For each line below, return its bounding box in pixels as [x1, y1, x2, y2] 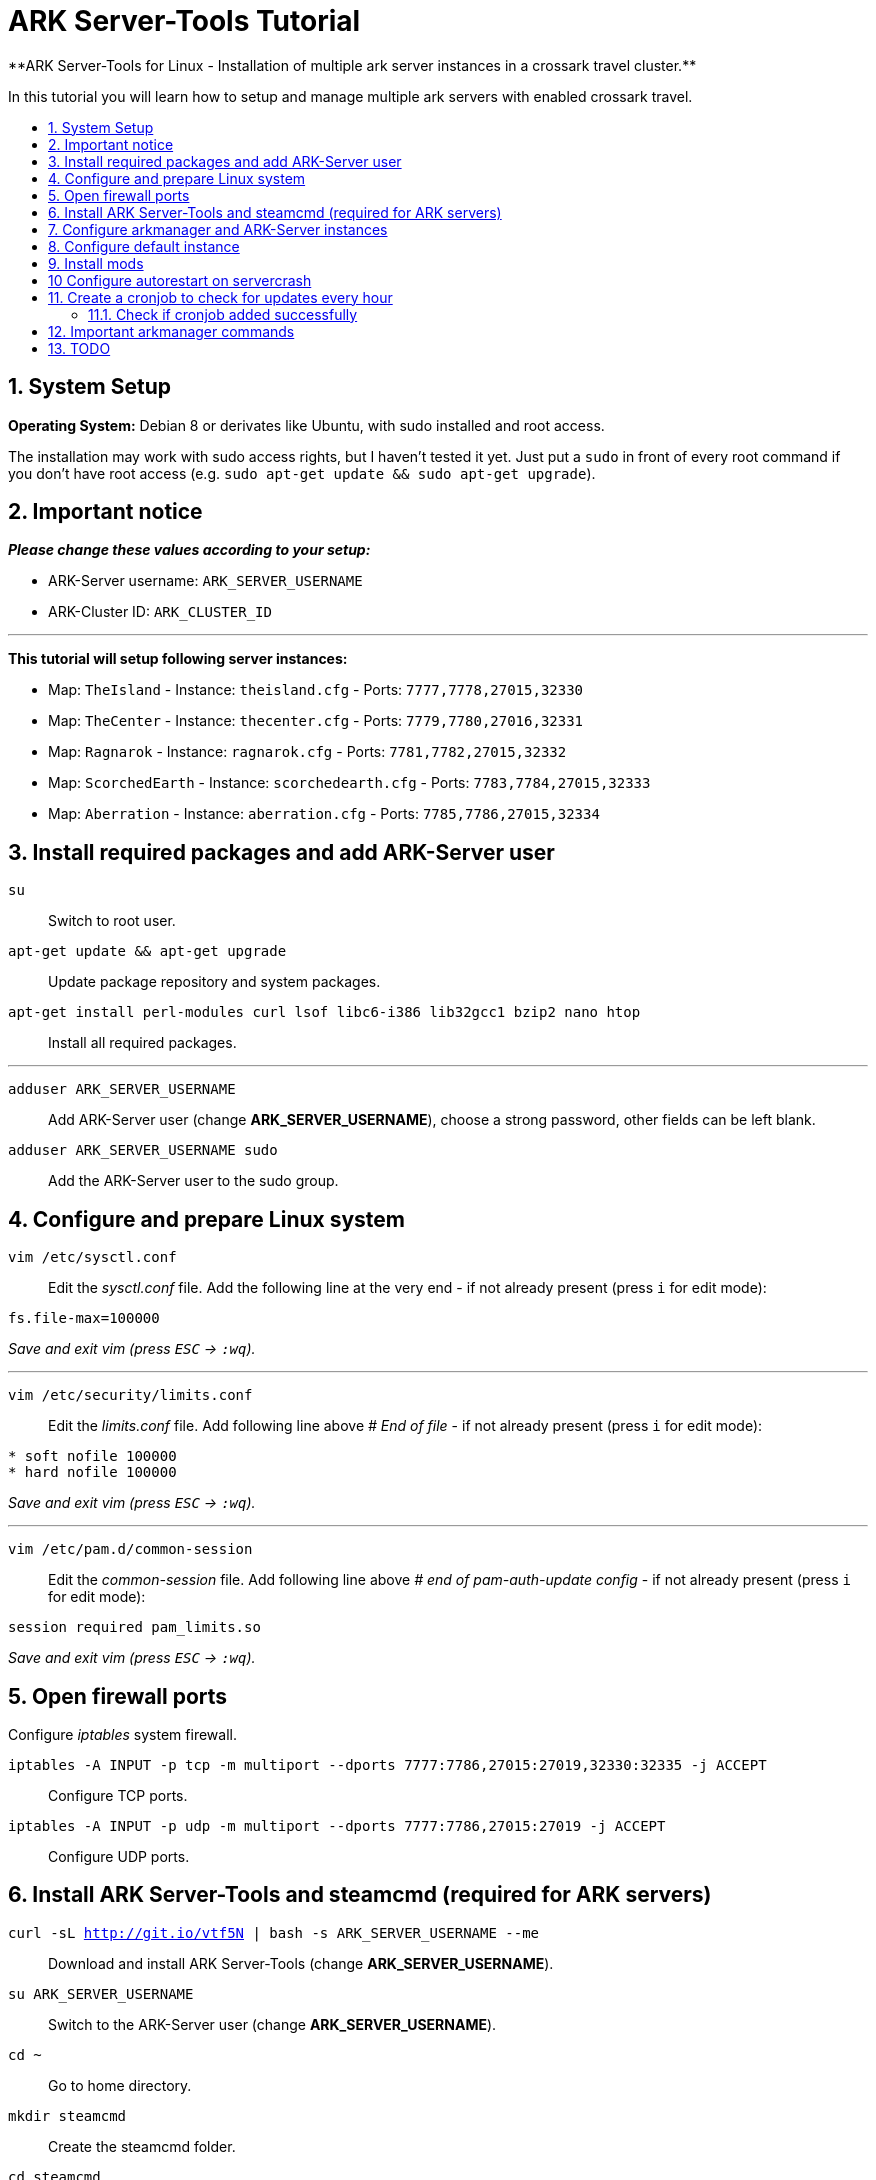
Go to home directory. [48, 2076, 192, 2094]
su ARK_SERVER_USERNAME [8, 1985, 194, 2002]
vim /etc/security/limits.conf [8, 1387, 253, 1404]
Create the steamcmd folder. [48, 2137, 236, 2155]
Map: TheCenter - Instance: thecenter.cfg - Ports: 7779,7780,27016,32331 [48, 712, 584, 730]
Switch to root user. [48, 912, 176, 930]
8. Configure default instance [48, 237, 240, 255]
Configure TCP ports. [48, 1786, 188, 1804]
